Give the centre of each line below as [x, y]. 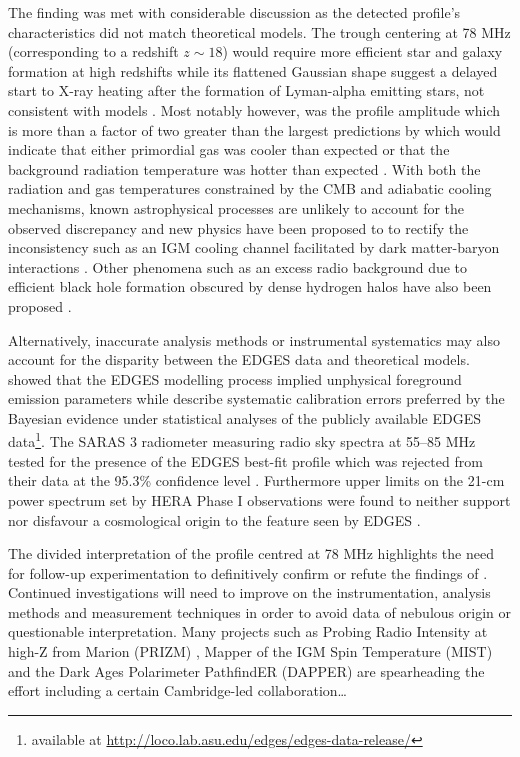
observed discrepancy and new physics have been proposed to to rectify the [238, 227]
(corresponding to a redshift [93, 51]
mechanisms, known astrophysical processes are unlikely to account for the [236, 207]
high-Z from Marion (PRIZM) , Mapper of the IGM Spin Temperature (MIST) [250, 651]
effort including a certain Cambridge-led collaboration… [177, 690]
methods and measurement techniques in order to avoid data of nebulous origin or [259, 611]
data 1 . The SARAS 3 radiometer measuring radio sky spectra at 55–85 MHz [242, 440]
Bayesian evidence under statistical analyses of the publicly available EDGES [245, 417]
